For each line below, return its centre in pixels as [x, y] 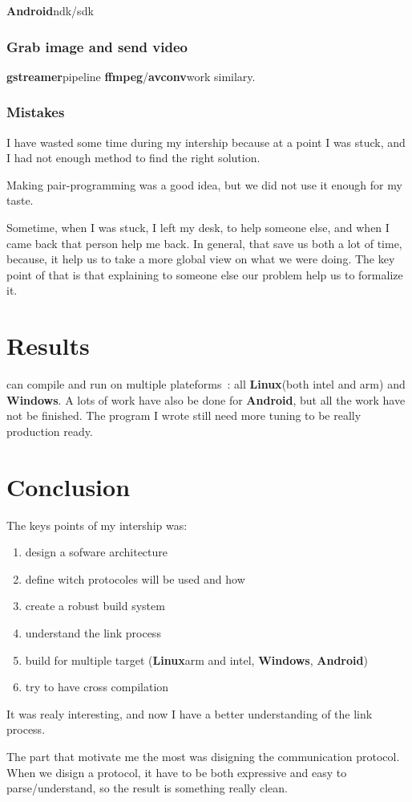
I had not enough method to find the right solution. [133, 158]
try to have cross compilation [97, 687]
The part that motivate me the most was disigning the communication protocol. [203, 756]
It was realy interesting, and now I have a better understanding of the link [190, 713]
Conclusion [69, 486]
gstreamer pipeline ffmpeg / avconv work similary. [131, 76]
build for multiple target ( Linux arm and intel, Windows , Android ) [196, 660]
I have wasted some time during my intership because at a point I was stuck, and [206, 142]
